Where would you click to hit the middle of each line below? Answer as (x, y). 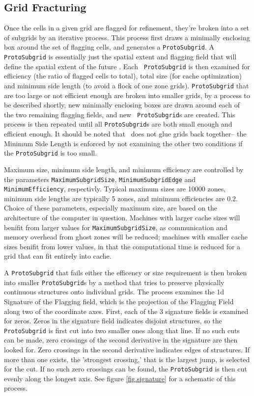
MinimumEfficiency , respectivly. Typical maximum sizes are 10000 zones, (115, 189)
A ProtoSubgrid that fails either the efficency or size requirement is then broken (126, 273)
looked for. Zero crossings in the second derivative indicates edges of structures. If (127, 350)
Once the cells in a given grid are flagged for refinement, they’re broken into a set (127, 28)
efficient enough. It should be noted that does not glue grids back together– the (125, 134)
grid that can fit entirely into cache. (58, 256)
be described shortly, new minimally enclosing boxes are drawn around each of (122, 105)
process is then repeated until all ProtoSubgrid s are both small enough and (118, 124)
